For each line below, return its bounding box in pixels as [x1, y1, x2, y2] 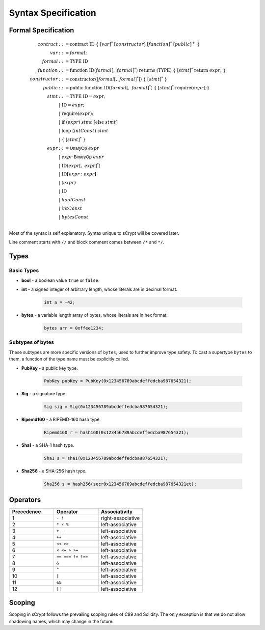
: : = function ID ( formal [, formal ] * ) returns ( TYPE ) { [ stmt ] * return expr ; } [58, 67, 226, 73]
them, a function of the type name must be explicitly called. [9, 356, 130, 362]
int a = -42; [44, 300, 76, 305]
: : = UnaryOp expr [58, 145, 100, 151]
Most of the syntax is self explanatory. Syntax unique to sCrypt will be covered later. [9, 230, 179, 236]
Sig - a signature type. [21, 391, 67, 397]
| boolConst [58, 197, 86, 203]
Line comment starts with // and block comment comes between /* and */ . [9, 239, 164, 245]
